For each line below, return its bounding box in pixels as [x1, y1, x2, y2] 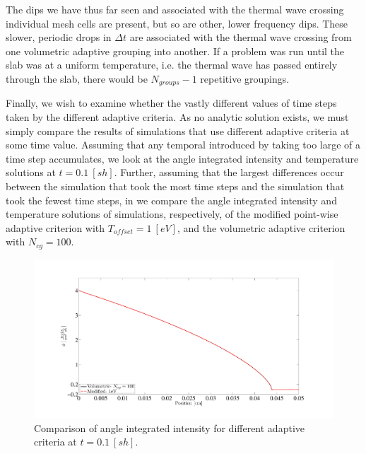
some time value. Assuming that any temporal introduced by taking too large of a [6, 137, 361, 152]
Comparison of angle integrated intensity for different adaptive [34, 420, 305, 435]
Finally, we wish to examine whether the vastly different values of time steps [6, 95, 337, 110]
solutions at [6, 165, 56, 180]
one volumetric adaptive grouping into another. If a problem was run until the [6, 43, 345, 58]
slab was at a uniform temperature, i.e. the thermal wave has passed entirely [6, 57, 338, 72]
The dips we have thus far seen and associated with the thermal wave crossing [6, 2, 344, 16]
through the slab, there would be [6, 71, 148, 86]
